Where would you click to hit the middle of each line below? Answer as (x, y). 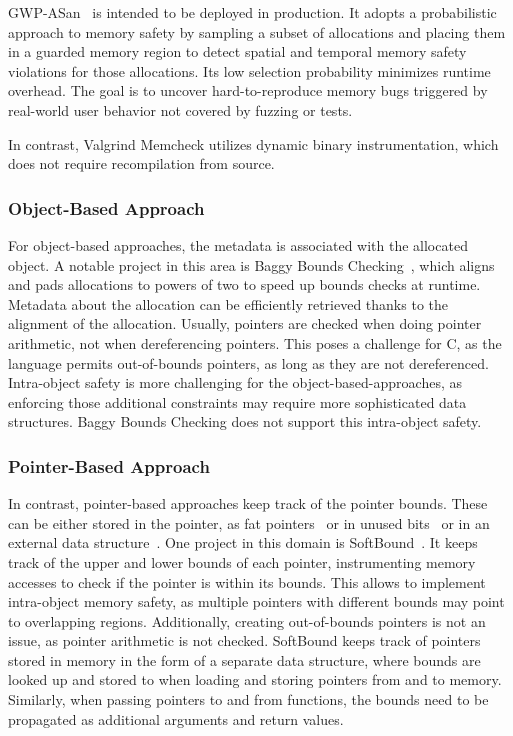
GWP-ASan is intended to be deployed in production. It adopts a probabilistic (252, 12)
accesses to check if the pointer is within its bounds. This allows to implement (247, 581)
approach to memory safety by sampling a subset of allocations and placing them (257, 31)
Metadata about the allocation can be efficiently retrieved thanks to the (228, 303)
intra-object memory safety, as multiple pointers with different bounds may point (256, 601)
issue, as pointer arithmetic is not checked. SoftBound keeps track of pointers (244, 640)
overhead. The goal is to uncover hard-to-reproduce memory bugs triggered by (248, 90)
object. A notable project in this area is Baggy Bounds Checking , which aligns (251, 264)
